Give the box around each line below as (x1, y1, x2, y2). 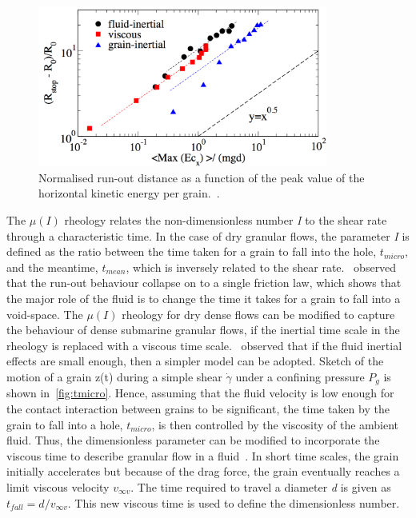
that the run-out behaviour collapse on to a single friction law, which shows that (6, 274, 402, 291)
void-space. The (6, 305, 83, 322)
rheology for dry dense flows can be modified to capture (122, 305, 395, 322)
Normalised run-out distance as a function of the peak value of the (38, 169, 365, 185)
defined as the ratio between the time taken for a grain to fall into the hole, (6, 243, 377, 260)
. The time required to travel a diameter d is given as (130, 478, 391, 495)
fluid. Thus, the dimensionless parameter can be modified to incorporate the (6, 432, 380, 448)
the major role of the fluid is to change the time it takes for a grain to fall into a (6, 290, 401, 306)
